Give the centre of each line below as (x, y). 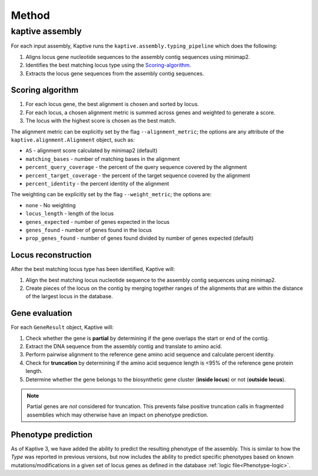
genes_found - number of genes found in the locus (89, 230)
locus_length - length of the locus (70, 214)
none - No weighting (51, 205)
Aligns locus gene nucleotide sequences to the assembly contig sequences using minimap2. (138, 57)
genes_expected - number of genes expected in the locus (98, 222)
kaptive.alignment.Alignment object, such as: (73, 140)
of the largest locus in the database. (69, 296)
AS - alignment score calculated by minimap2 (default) (92, 151)
